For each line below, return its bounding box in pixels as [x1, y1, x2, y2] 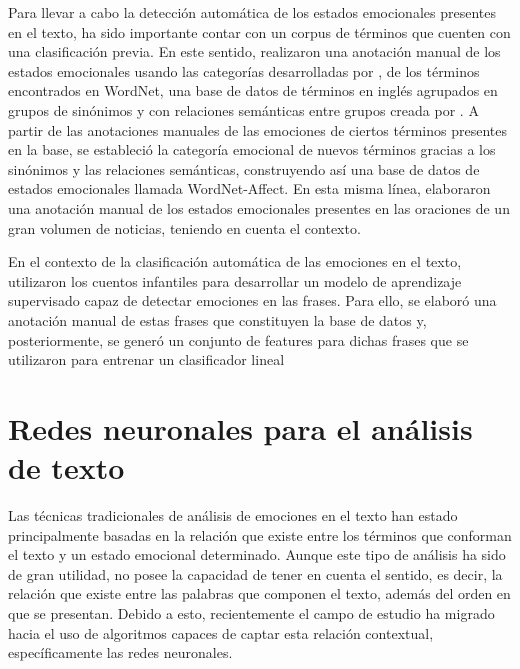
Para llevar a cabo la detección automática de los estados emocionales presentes [8, 2, 496, 22]
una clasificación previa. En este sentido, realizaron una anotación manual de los [8, 41, 501, 62]
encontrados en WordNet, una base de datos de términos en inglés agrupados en [8, 80, 498, 101]
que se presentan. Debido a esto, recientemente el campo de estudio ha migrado [8, 602, 495, 623]
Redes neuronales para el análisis [8, 407, 473, 448]
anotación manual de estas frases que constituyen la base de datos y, [8, 309, 427, 330]
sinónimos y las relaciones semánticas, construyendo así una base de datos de [8, 158, 480, 179]
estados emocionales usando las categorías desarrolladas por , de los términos [8, 60, 480, 81]
